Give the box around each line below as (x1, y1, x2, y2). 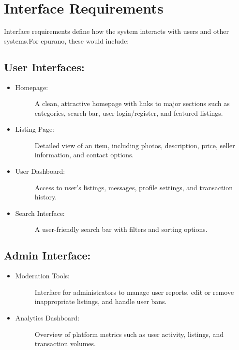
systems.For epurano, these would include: (4, 35, 129, 46)
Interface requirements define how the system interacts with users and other (4, 26, 229, 36)
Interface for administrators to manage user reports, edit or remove (34, 287, 234, 297)
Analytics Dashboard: (15, 313, 80, 323)
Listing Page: (15, 124, 54, 134)
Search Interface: (15, 208, 65, 218)
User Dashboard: (15, 166, 65, 176)
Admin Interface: (4, 248, 91, 263)
